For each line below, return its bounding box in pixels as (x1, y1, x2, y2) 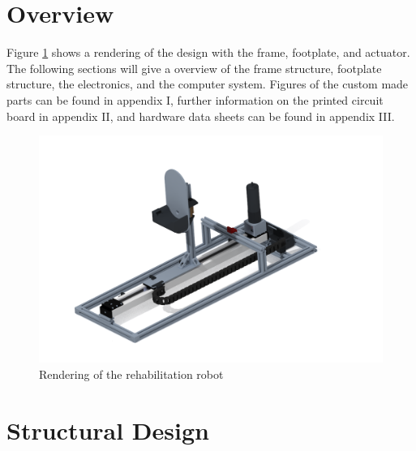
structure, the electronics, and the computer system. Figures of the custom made (6, 75, 409, 92)
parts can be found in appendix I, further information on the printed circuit (6, 91, 384, 108)
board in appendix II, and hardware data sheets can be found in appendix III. (6, 107, 395, 124)
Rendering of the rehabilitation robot (39, 366, 224, 382)
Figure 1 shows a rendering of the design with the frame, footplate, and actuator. (6, 44, 410, 61)
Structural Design (6, 413, 209, 446)
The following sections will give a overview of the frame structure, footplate (6, 59, 382, 76)
